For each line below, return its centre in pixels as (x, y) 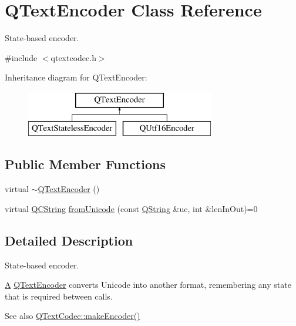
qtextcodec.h (73, 57)
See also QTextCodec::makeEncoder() (73, 316)
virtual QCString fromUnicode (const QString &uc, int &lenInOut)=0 (131, 208)
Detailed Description (69, 240)
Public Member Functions (85, 164)
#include (21, 57)
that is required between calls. (59, 296)
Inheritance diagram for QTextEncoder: (76, 77)
